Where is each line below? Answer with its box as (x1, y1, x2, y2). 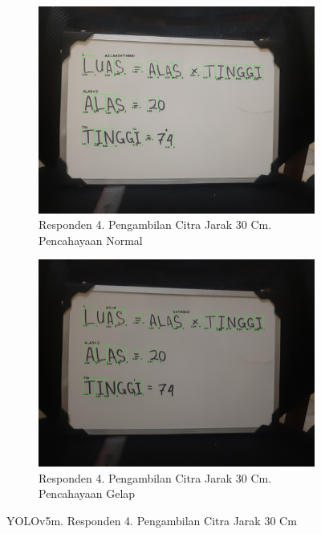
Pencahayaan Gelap (39, 485, 136, 502)
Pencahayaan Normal (39, 231, 143, 248)
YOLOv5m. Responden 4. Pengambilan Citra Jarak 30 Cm (6, 512, 297, 528)
